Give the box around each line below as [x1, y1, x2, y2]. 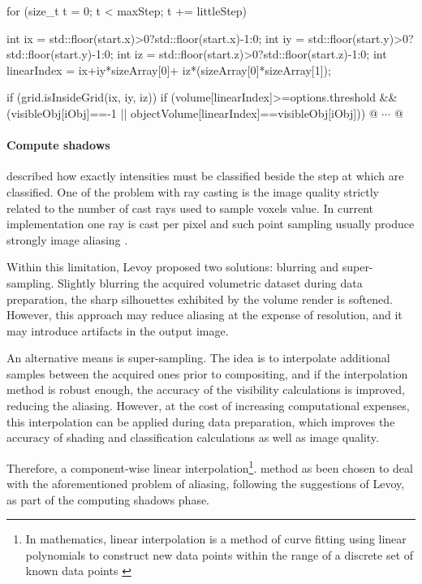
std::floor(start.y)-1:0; [6, 45, 114, 63]
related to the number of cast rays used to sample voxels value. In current [6, 199, 374, 216]
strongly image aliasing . [6, 231, 128, 248]
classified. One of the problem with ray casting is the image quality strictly [6, 183, 379, 200]
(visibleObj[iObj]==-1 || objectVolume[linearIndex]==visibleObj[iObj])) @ [6, 104, 378, 121]
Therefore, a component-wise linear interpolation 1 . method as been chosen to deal [6, 456, 413, 476]
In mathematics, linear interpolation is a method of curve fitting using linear [25, 530, 407, 547]
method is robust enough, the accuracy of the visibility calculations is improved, [6, 381, 405, 398]
